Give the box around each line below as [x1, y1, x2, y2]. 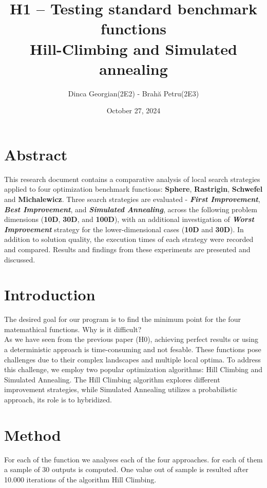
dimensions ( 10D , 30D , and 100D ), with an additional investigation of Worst [4, 214, 255, 225]
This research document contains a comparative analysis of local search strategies [4, 173, 260, 184]
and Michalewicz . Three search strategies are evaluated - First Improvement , [4, 194, 260, 204]
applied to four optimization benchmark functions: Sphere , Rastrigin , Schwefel [4, 184, 263, 194]
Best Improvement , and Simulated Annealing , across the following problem [4, 204, 257, 214]
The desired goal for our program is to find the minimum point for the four [4, 314, 241, 324]
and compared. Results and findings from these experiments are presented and [4, 243, 251, 254]
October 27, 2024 [106, 105, 161, 116]
